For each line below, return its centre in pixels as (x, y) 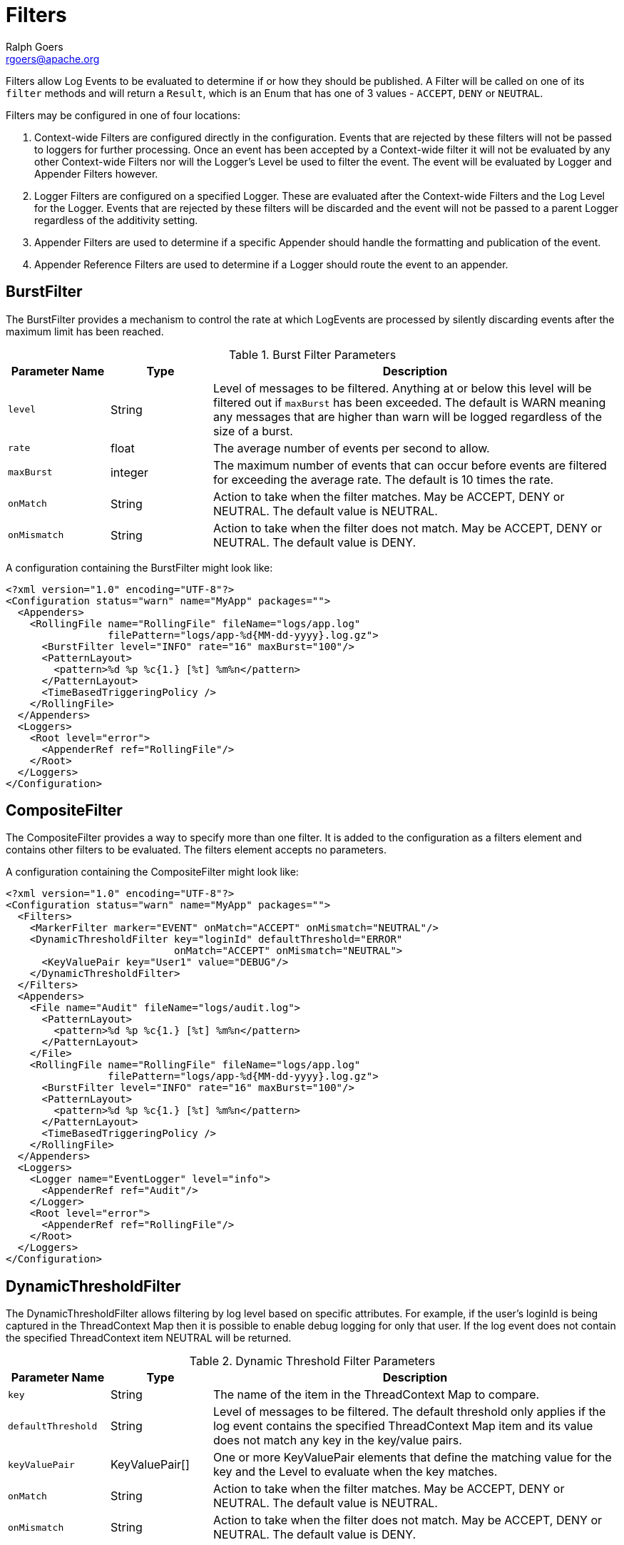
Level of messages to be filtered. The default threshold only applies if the (409, 1412)
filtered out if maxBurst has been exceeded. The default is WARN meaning (409, 402)
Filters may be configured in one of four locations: (123, 115)
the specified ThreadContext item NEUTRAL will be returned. (149, 1338)
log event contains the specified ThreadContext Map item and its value (403, 1426)
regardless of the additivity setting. (116, 220)
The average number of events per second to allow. (351, 448)
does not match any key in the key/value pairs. (337, 1440)
